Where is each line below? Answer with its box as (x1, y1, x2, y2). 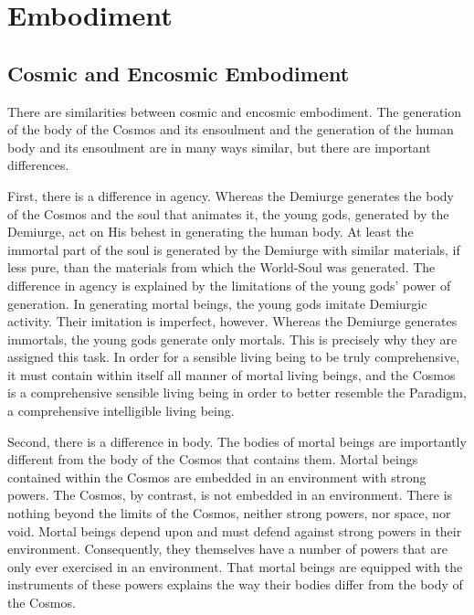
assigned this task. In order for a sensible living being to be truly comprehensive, (7, 347, 460, 366)
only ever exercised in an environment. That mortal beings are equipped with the (7, 557, 463, 576)
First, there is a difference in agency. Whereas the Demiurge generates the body (7, 186, 454, 205)
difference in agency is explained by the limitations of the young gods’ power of (7, 275, 451, 294)
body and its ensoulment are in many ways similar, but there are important (7, 137, 431, 156)
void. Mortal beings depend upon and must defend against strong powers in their (7, 521, 462, 540)
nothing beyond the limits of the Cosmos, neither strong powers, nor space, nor (7, 504, 451, 523)
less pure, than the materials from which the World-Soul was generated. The (7, 258, 436, 277)
